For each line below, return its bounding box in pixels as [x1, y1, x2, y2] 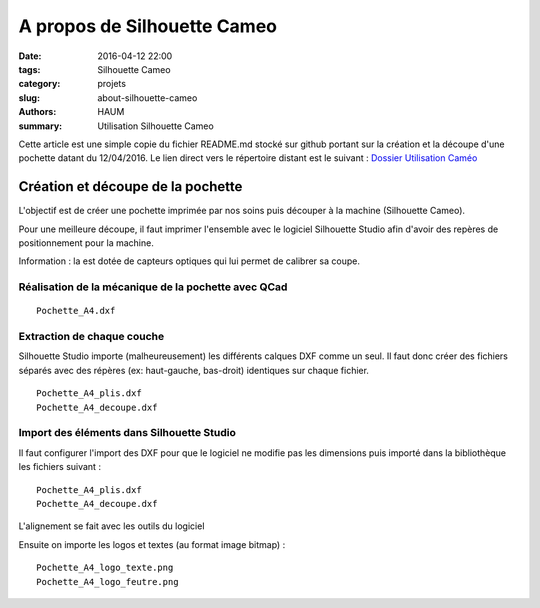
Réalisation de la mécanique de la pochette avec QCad [18, 280, 288, 294]
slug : [18, 91, 40, 104]
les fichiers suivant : [18, 461, 102, 473]
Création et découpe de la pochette [18, 178, 243, 195]
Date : [18, 50, 42, 62]
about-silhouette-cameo [97, 91, 198, 104]
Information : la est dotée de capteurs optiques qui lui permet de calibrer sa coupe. [18, 255, 360, 267]
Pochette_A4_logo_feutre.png [36, 576, 179, 587]
